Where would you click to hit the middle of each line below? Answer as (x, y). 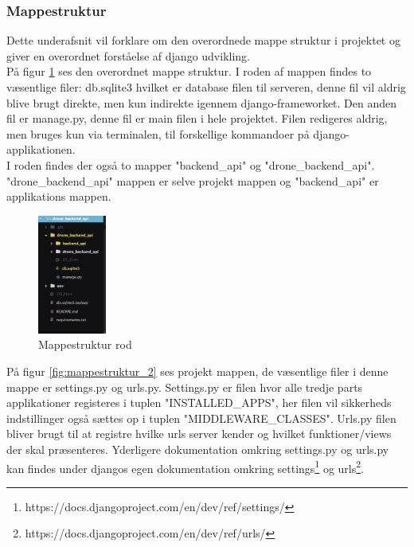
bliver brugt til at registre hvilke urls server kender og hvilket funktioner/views (199, 434)
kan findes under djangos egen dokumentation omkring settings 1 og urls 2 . (185, 467)
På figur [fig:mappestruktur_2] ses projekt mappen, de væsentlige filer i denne (197, 371)
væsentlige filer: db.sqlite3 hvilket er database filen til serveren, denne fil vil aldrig (206, 87)
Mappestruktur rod (85, 344)
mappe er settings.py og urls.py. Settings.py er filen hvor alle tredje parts (185, 387)
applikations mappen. (59, 196)
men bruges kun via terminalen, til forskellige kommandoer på (158, 133)
